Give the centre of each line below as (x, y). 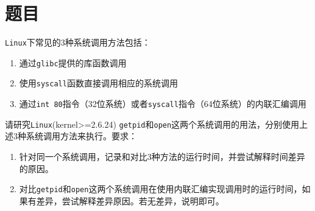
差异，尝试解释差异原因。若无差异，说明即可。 (130, 200)
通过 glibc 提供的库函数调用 (73, 62)
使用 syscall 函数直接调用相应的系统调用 (98, 83)
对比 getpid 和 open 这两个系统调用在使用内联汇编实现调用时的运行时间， (161, 189)
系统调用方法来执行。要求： (81, 136)
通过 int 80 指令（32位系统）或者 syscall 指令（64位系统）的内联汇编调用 (163, 104)
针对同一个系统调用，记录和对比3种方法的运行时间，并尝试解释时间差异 (162, 156)
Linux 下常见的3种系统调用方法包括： (78, 42)
